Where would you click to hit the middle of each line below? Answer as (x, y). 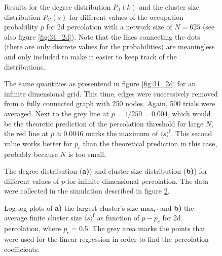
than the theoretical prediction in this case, (150, 143)
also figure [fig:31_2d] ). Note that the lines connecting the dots (102, 36)
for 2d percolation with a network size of (109, 27)
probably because (31, 154)
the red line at (26, 133)
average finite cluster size (43, 218)
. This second (192, 133)
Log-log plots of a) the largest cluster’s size (71, 207)
